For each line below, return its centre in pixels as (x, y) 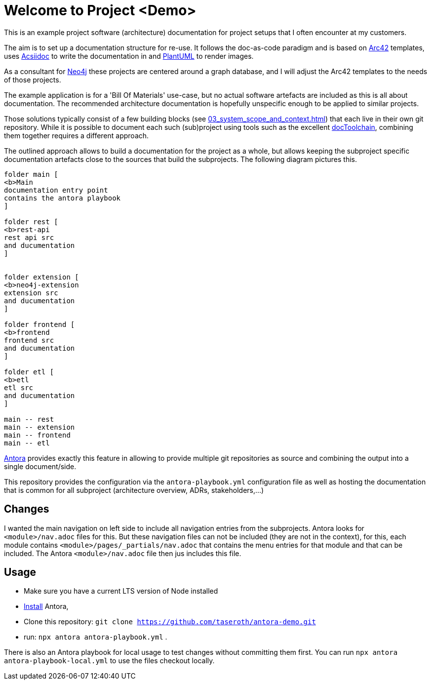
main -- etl (27, 443)
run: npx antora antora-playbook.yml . (96, 637)
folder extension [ (41, 277)
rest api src (29, 237)
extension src (31, 293)
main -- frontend (37, 435)
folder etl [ (29, 372)
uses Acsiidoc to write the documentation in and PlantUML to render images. (129, 56)
